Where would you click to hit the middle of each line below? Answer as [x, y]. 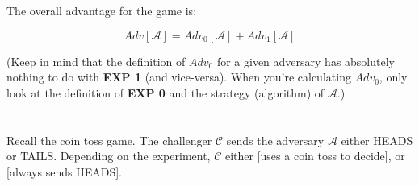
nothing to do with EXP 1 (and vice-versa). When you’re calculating [179, 77]
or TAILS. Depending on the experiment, [109, 156]
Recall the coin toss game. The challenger [109, 140]
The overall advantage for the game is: [102, 10]
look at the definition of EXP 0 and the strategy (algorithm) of [166, 92]
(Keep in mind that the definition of [96, 61]
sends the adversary [275, 140]
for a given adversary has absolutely [306, 61]
